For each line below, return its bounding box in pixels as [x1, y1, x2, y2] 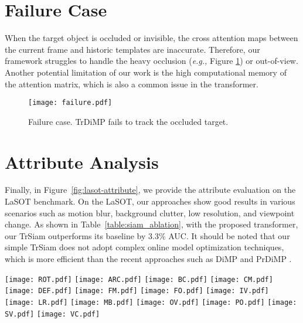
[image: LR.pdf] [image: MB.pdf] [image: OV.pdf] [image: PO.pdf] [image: [5, 298, 297, 307]
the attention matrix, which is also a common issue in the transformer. [5, 77, 258, 90]
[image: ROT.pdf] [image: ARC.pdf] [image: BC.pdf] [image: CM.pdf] [5, 275, 273, 284]
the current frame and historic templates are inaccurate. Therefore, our [5, 43, 260, 55]
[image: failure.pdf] [28, 98, 113, 107]
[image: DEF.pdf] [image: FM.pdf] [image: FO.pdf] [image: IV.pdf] [5, 287, 269, 295]
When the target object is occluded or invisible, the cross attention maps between [5, 32, 298, 44]
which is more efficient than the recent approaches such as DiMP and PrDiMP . [5, 253, 292, 265]
